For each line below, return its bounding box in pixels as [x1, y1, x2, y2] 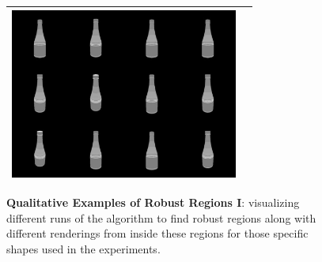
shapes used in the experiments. [6, 240, 161, 256]
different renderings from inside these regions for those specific [6, 225, 309, 241]
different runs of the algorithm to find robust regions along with [6, 209, 316, 226]
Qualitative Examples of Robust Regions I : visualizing [6, 194, 300, 211]
